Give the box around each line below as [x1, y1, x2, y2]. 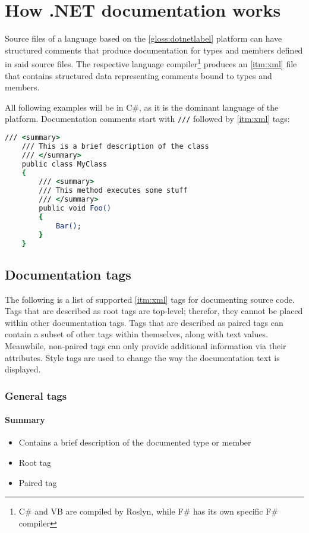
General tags [5, 388, 67, 403]
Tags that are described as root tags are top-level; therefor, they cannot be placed [5, 305, 303, 317]
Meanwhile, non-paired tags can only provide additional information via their [5, 339, 286, 352]
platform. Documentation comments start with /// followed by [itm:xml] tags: [5, 112, 290, 125]
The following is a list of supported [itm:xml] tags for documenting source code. [5, 293, 295, 305]
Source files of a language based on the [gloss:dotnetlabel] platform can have [5, 32, 282, 45]
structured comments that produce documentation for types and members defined [5, 43, 303, 56]
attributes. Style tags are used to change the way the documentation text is [5, 351, 280, 363]
